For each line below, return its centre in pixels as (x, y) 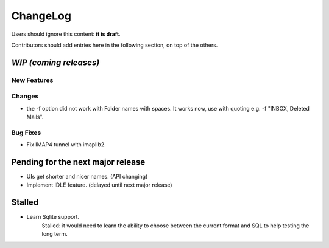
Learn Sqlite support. (53, 217)
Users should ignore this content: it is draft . (66, 34)
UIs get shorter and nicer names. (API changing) (87, 177)
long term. (55, 234)
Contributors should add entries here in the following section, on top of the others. (115, 45)
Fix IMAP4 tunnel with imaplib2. (66, 145)
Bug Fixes (26, 133)
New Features (32, 80)
